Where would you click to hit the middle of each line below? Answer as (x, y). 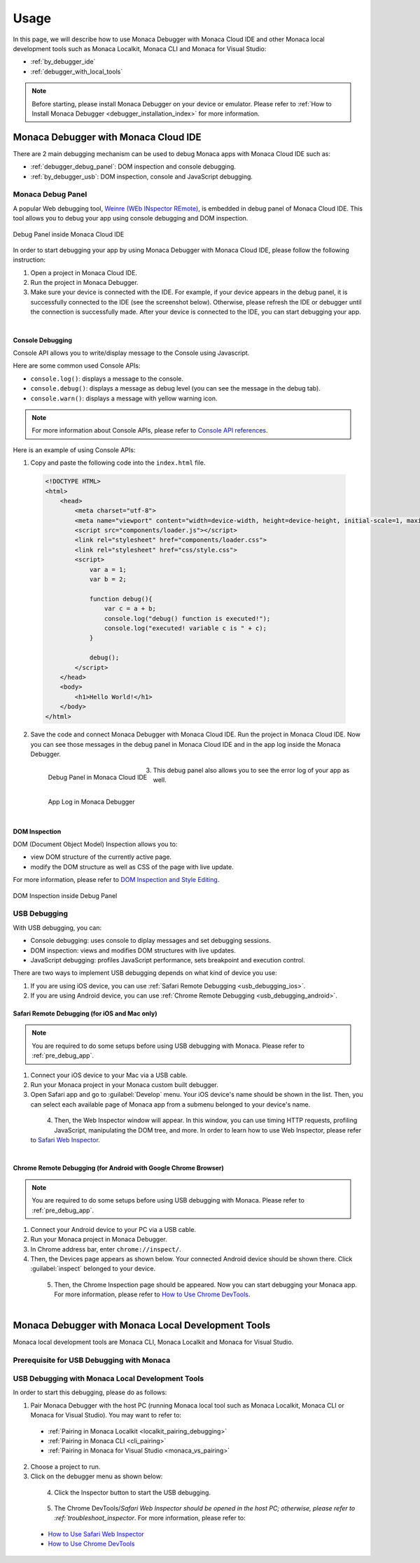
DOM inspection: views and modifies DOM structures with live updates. (133, 950)
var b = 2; (108, 580)
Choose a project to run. (65, 1466)
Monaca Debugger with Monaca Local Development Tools (142, 1325)
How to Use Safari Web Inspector (96, 1534)
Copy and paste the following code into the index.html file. (118, 463)
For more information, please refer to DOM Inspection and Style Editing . (116, 880)
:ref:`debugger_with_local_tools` (77, 71)
